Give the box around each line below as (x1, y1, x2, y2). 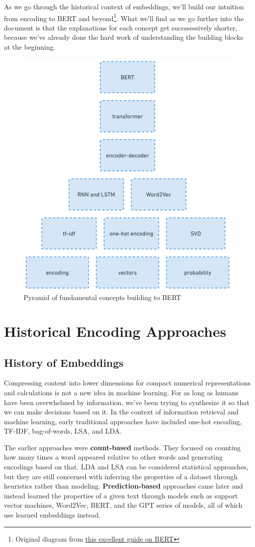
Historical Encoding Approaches (4, 321, 227, 341)
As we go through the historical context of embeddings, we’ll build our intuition (4, 1, 244, 11)
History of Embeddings (4, 355, 124, 370)
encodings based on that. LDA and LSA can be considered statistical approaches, (4, 462, 249, 472)
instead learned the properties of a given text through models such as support (4, 490, 238, 500)
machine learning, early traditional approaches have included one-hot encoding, (4, 416, 242, 426)
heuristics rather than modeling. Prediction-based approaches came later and (4, 481, 243, 491)
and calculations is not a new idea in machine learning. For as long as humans (4, 387, 239, 397)
